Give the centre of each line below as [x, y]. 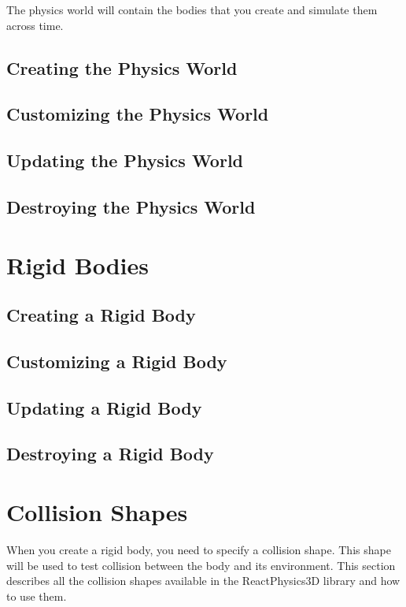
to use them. [37, 596]
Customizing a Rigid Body [117, 361]
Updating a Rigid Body [104, 407]
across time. [35, 25]
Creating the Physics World [122, 67]
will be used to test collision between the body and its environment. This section [201, 565]
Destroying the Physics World [131, 206]
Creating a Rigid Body [101, 315]
